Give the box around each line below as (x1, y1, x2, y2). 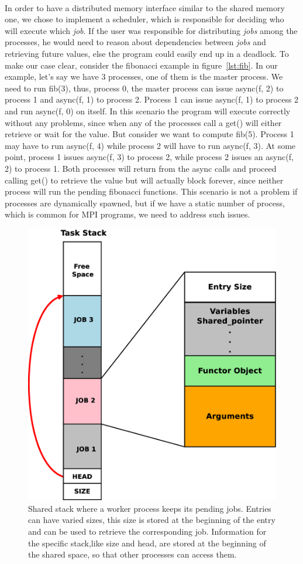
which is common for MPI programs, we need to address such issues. (5, 208, 250, 220)
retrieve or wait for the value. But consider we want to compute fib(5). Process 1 (5, 128, 294, 140)
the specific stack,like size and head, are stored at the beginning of (28, 536, 266, 549)
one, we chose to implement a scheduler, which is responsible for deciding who (5, 13, 284, 25)
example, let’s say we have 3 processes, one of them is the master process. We (5, 70, 283, 83)
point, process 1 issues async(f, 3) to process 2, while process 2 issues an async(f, (5, 151, 294, 163)
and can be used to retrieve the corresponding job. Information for (28, 525, 267, 538)
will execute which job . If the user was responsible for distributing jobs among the (5, 24, 298, 36)
